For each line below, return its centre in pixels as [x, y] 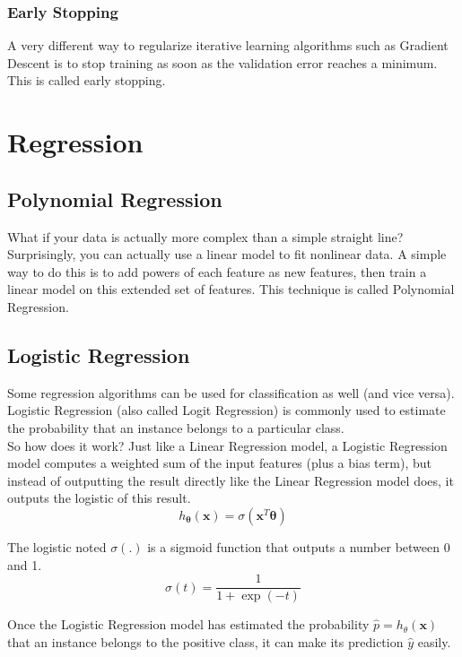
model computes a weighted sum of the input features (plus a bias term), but [219, 463]
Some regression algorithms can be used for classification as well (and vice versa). [231, 392]
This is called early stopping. [87, 80]
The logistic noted [57, 546]
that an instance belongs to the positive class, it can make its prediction [205, 641]
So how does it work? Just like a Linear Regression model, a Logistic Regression [227, 445]
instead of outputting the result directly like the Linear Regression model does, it [231, 480]
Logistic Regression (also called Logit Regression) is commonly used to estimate [227, 410]
